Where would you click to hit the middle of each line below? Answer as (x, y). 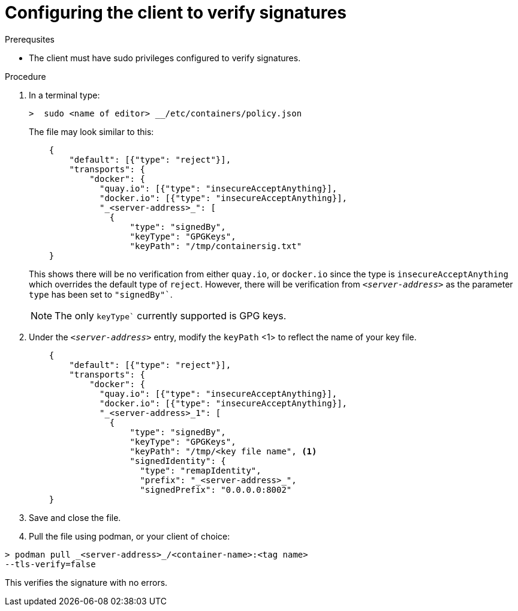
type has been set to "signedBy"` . (101, 294)
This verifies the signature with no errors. (86, 582)
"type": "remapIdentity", (201, 470)
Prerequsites (30, 39)
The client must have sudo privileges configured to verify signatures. (165, 58)
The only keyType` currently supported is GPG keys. (171, 315)
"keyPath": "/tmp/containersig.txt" (216, 246)
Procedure (25, 76)
